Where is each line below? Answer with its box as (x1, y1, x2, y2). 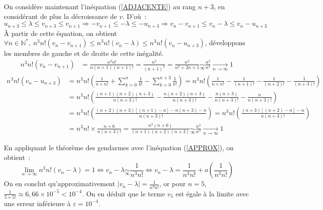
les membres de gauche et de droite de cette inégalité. (4, 48, 164, 58)
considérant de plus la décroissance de (4, 11, 117, 21)
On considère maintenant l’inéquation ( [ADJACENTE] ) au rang (4, 1, 196, 11)
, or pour (159, 178, 186, 189)
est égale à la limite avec (175, 188, 249, 198)
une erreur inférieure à (4, 198, 71, 208)
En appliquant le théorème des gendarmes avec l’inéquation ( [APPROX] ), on (4, 142, 234, 153)
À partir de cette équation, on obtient (4, 28, 117, 38)
